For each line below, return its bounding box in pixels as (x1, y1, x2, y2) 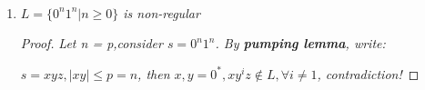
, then (137, 64, 170, 83)
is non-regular (123, 3, 200, 22)
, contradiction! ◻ (317, 64, 420, 83)
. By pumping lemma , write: (215, 34, 386, 53)
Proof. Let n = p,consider (20, 34, 163, 53)
